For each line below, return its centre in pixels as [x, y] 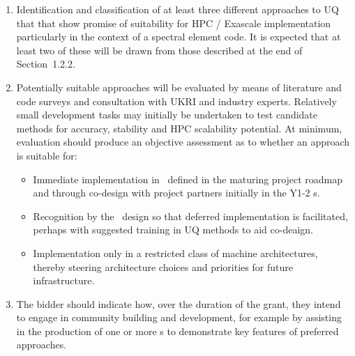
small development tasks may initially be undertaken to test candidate [167, 115]
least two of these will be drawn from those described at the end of [159, 50]
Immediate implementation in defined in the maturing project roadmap [188, 179]
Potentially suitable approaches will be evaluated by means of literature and [179, 87]
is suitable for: [47, 155]
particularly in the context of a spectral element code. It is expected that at [179, 37]
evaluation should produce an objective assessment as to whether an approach [183, 142]
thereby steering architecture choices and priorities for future [163, 266]
